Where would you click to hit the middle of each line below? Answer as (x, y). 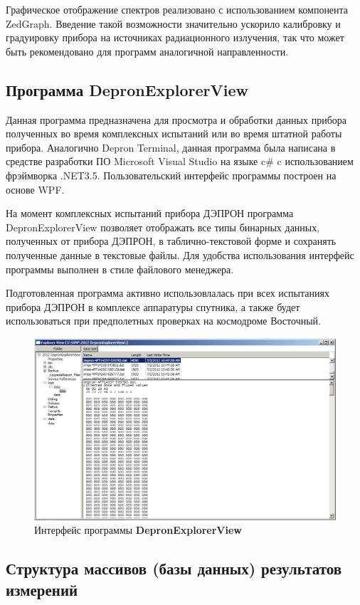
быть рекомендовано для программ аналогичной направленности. (147, 51)
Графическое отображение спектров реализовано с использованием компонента (177, 9)
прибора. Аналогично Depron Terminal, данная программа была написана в (171, 147)
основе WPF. (35, 189)
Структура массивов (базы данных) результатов (174, 568)
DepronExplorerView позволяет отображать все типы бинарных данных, (163, 227)
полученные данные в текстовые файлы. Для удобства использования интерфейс (180, 254)
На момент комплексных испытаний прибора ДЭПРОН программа (150, 213)
